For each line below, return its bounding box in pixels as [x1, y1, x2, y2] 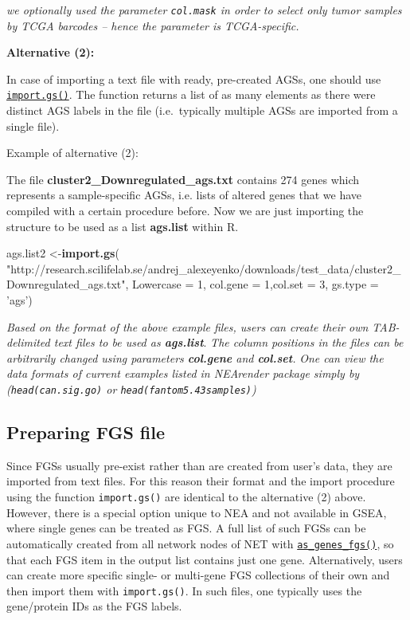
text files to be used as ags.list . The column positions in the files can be [53, 334, 404, 351]
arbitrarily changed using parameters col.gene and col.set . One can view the [6, 349, 384, 366]
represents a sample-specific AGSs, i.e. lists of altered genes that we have [6, 186, 362, 203]
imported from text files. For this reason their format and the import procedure [6, 473, 395, 489]
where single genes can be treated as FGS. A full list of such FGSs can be [6, 520, 366, 536]
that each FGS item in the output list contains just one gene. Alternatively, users [6, 551, 403, 567]
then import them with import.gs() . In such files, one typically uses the [6, 582, 362, 598]
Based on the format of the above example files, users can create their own [6, 318, 369, 335]
